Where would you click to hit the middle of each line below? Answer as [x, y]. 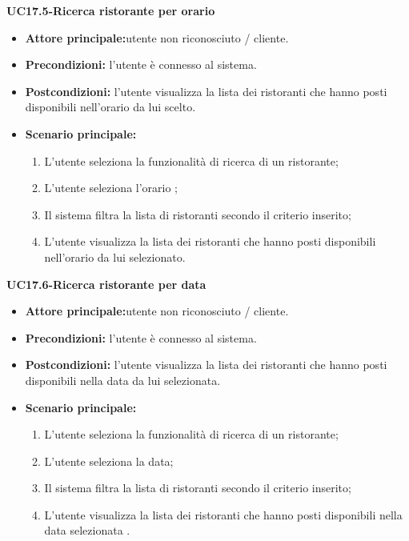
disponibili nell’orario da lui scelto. [110, 107]
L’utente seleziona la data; [109, 461]
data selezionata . [87, 530]
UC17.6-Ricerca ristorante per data [106, 284]
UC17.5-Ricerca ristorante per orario [111, 10]
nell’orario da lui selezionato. [115, 256]
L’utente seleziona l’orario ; [111, 188]
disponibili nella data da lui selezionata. [123, 380]
